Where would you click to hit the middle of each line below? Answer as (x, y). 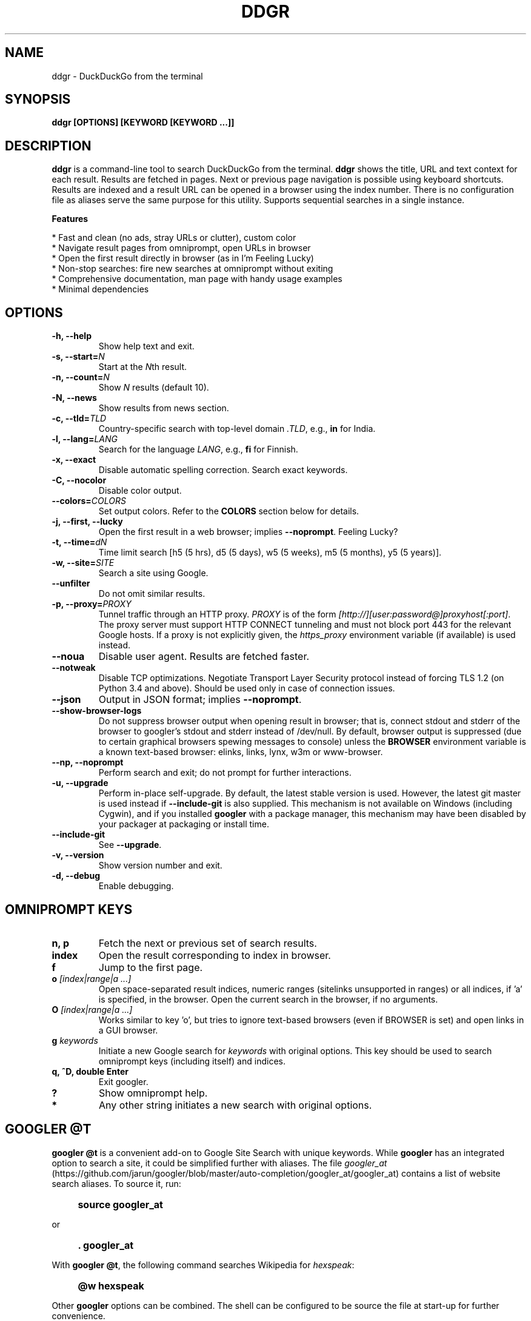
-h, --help (72, 336)
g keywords (75, 1040)
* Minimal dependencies (100, 289)
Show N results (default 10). (154, 388)
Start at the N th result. (143, 367)
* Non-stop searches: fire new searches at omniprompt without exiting (192, 269)
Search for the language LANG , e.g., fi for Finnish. (198, 449)
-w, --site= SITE (83, 563)
